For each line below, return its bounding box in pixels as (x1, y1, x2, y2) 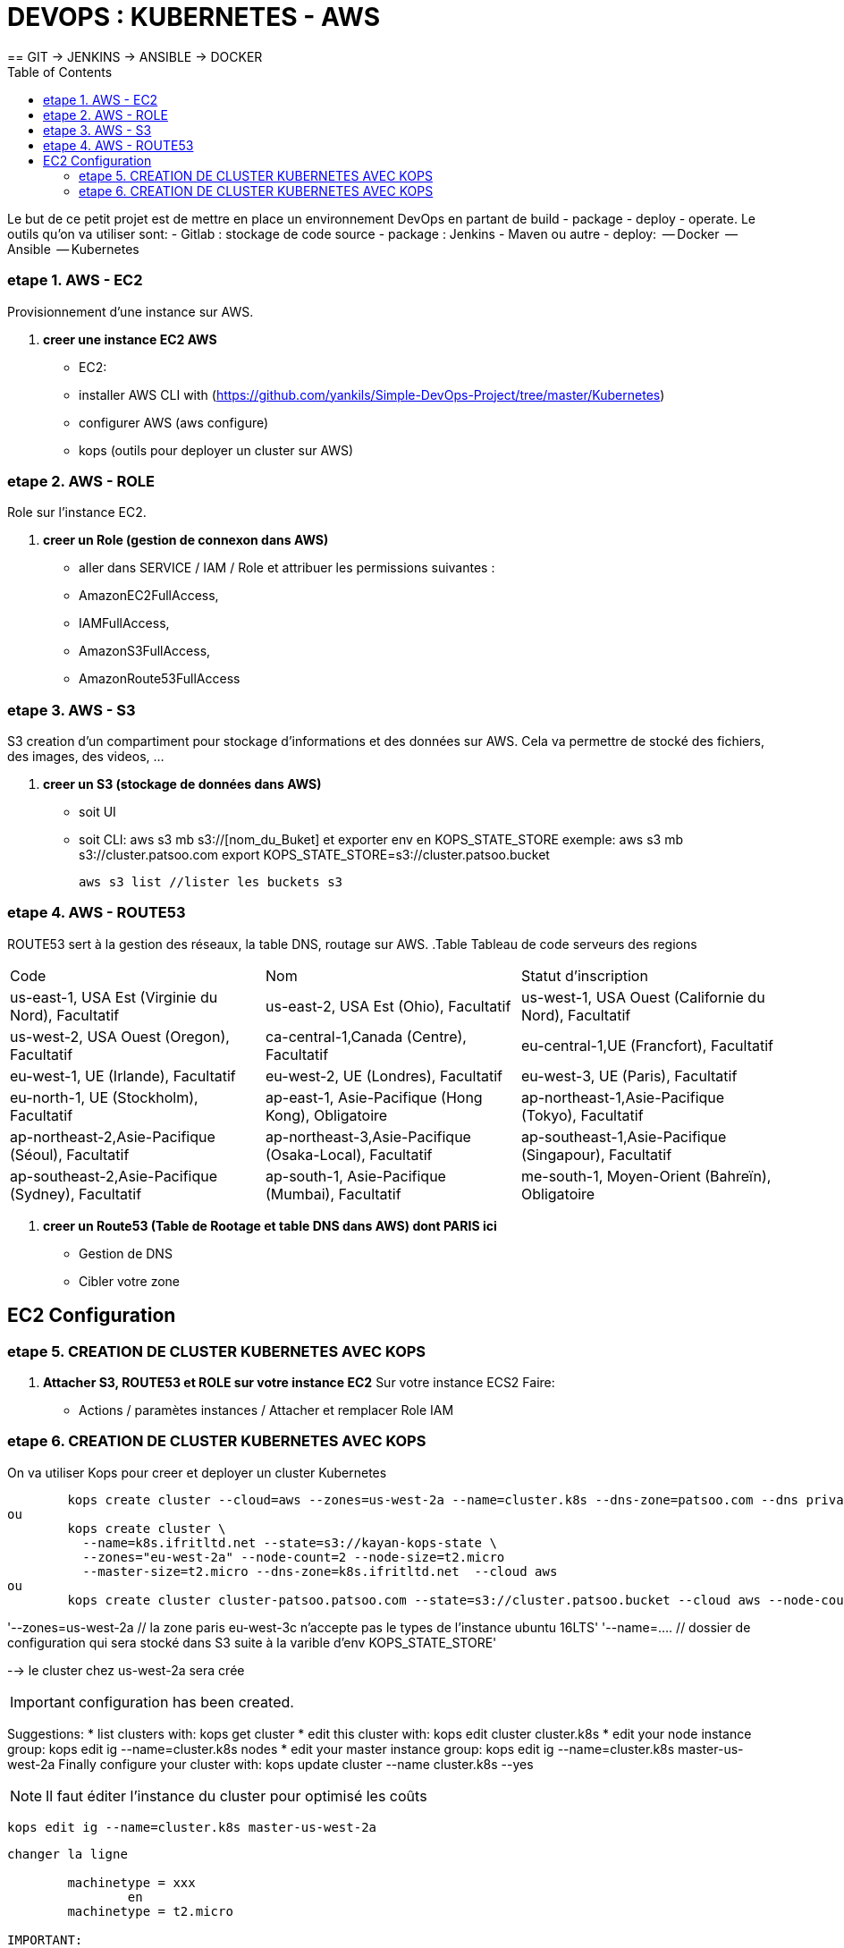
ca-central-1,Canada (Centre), (265, 1027, 467, 1046)
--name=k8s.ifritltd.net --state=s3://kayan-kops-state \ (82, 1535, 497, 1550)
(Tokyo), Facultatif (520, 1105, 644, 1124)
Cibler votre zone (79, 1273, 181, 1289)
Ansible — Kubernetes (7, 241, 139, 257)
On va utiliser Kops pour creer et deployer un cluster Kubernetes (7, 1464, 387, 1480)
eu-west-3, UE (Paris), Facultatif (520, 1066, 738, 1085)
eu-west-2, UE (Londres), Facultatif (265, 1066, 502, 1085)
